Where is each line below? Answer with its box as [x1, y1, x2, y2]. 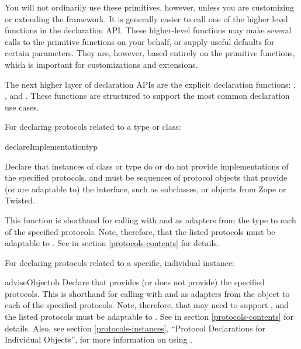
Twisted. [5, 194, 35, 206]
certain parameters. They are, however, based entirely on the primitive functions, [5, 47, 295, 59]
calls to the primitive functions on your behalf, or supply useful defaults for [5, 35, 275, 47]
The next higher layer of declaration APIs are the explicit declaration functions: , [5, 78, 296, 90]
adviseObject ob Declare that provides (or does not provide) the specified [5, 276, 265, 288]
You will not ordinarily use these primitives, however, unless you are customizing [5, 1, 294, 13]
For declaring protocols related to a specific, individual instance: [5, 256, 235, 268]
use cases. [5, 101, 39, 113]
